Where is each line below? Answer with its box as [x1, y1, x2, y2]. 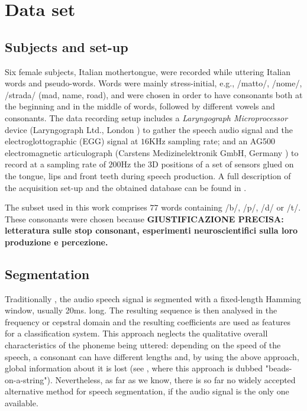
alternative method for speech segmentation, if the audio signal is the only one [5, 385, 289, 397]
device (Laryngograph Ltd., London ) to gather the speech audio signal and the [5, 123, 293, 135]
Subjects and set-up [5, 37, 128, 56]
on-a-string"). [5, 373, 53, 386]
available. [5, 397, 38, 409]
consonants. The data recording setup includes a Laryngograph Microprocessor [5, 111, 288, 124]
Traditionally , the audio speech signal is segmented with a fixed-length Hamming [5, 292, 301, 305]
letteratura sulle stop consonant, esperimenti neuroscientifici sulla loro [5, 224, 298, 237]
